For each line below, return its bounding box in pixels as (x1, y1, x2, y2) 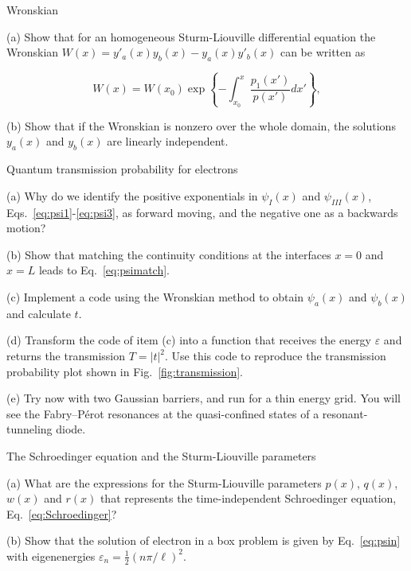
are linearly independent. (107, 133, 229, 150)
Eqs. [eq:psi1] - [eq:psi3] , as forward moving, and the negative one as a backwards (6, 204, 398, 220)
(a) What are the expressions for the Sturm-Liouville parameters (6, 474, 322, 491)
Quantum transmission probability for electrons (6, 161, 238, 177)
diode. (56, 421, 86, 437)
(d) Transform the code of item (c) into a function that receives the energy (6, 332, 372, 348)
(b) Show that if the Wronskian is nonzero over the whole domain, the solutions (6, 117, 396, 134)
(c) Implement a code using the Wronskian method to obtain (6, 289, 304, 305)
